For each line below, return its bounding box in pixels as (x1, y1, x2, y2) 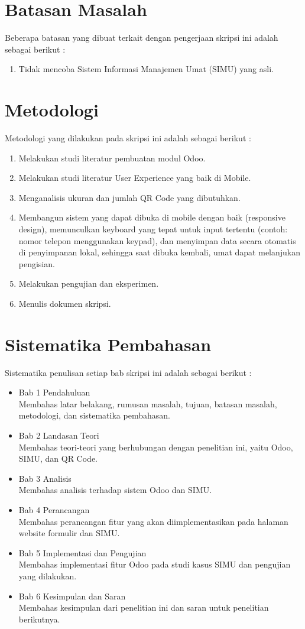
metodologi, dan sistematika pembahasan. (18, 409, 170, 422)
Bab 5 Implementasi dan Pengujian (18, 546, 147, 559)
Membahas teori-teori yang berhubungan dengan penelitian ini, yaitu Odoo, (18, 440, 293, 453)
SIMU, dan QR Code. (18, 452, 98, 465)
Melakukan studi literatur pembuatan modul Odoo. (18, 151, 206, 164)
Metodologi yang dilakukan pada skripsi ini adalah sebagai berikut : (5, 132, 251, 144)
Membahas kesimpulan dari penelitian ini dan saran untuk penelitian (18, 601, 269, 614)
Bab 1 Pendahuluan (18, 386, 90, 398)
